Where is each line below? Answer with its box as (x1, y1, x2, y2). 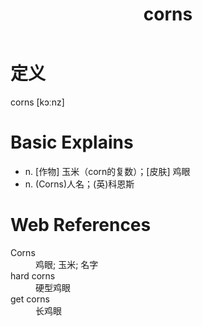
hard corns (10, 269, 56, 282)
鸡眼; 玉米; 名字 (35, 258, 99, 270)
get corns (10, 293, 50, 305)
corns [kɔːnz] (10, 96, 65, 108)
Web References (10, 214, 152, 237)
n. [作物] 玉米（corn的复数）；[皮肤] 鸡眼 (24, 165, 191, 177)
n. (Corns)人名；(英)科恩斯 (24, 178, 135, 190)
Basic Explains (10, 131, 134, 154)
